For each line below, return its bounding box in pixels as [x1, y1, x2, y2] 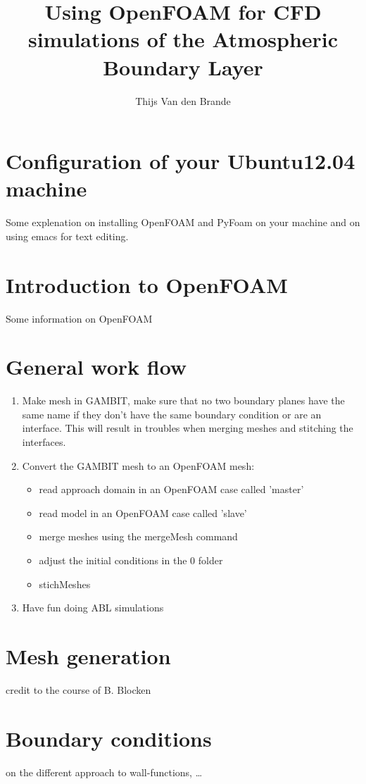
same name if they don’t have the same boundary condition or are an [22, 406, 322, 421]
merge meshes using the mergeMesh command [39, 529, 238, 544]
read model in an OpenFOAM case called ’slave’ [39, 505, 247, 520]
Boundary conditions [6, 723, 212, 752]
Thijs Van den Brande [135, 93, 231, 108]
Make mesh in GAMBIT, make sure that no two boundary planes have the [22, 393, 345, 408]
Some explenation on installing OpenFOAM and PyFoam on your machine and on [6, 215, 360, 230]
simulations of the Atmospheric [27, 25, 339, 54]
